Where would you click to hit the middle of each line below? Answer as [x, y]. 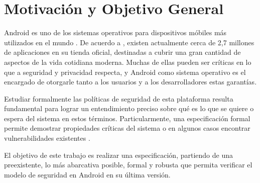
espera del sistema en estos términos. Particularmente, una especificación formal [127, 118]
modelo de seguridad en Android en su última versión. [87, 174]
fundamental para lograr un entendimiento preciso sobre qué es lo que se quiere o [129, 108]
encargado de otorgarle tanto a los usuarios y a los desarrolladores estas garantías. [131, 82]
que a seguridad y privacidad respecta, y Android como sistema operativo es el [125, 72]
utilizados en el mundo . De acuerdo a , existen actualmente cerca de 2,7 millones [129, 42]
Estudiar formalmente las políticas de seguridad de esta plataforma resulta [119, 98]
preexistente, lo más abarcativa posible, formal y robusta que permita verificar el [128, 165]
